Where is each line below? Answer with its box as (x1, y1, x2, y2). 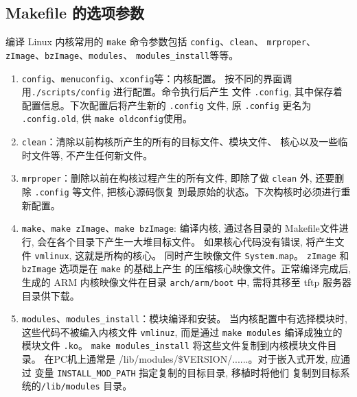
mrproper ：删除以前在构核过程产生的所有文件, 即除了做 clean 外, (21, 171, 312, 185)
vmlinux (34, 251, 69, 261)
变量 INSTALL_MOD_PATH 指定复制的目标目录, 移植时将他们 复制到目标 (34, 365, 341, 379)
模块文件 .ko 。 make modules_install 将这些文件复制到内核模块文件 (21, 338, 327, 352)
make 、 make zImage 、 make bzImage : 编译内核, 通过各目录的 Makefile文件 (21, 221, 339, 235)
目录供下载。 (21, 288, 80, 302)
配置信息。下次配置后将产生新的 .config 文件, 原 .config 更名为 (21, 97, 312, 112)
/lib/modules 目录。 (41, 378, 133, 393)
